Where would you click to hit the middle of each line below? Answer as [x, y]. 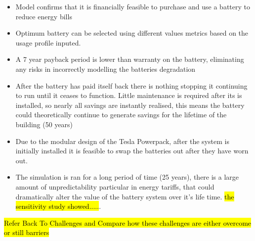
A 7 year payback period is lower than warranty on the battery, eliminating [130, 59]
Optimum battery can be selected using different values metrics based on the [132, 33]
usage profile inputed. [48, 42]
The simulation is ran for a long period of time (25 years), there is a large [127, 177]
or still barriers [27, 232]
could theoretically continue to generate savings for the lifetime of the [121, 115]
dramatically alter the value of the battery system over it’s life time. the [125, 196]
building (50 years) [44, 124]
